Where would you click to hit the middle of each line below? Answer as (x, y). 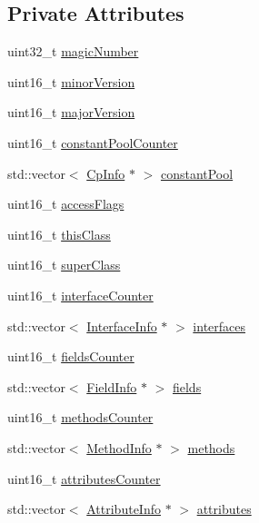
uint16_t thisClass (59, 234)
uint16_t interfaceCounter (80, 295)
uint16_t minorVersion (71, 81)
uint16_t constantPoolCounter (93, 142)
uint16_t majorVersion (71, 112)
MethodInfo (119, 447)
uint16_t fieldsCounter (71, 356)
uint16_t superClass (64, 265)
